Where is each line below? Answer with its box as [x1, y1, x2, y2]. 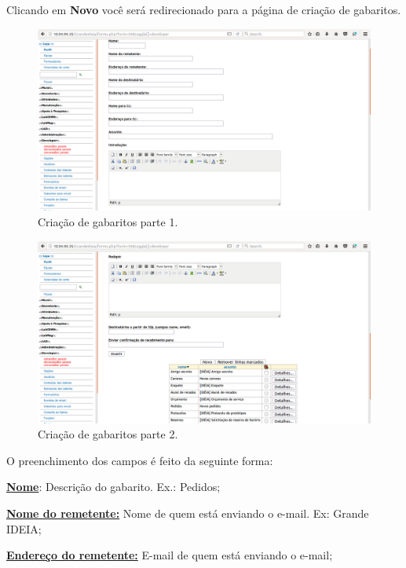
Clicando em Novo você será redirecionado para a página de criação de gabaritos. [6, 2, 401, 17]
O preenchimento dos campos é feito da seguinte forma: [6, 452, 273, 468]
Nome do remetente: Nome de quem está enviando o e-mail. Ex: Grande [6, 504, 369, 521]
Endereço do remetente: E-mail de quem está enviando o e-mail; [6, 547, 333, 563]
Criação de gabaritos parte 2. [38, 426, 178, 442]
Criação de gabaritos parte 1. [38, 214, 178, 230]
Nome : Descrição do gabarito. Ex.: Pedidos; [6, 478, 221, 495]
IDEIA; [6, 520, 42, 537]
